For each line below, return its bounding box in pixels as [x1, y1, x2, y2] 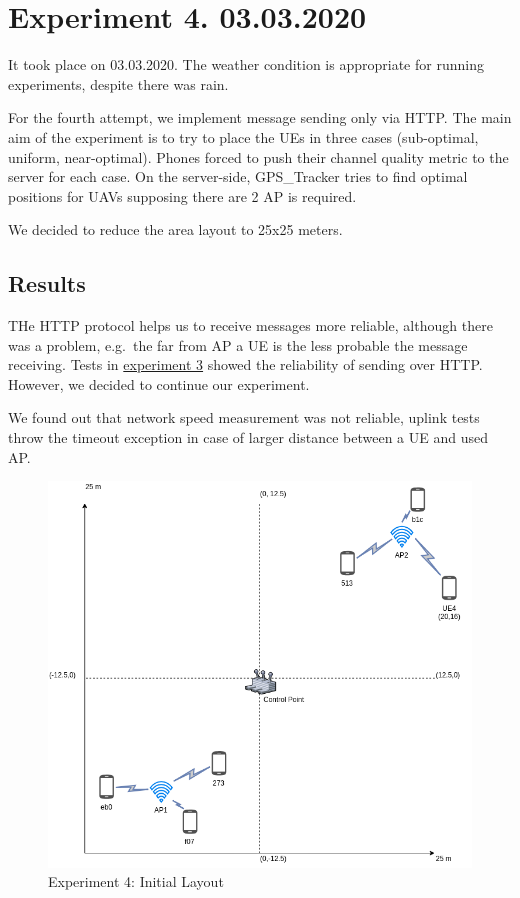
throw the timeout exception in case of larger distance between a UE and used [8, 427, 489, 448]
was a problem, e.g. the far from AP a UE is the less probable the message [8, 334, 468, 355]
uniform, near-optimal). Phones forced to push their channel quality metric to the [8, 146, 509, 167]
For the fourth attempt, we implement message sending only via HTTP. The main [8, 107, 512, 128]
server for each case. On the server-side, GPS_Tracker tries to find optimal [8, 166, 468, 187]
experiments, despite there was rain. [8, 73, 229, 94]
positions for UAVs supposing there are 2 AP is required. [8, 185, 357, 206]
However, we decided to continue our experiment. [8, 373, 310, 394]
